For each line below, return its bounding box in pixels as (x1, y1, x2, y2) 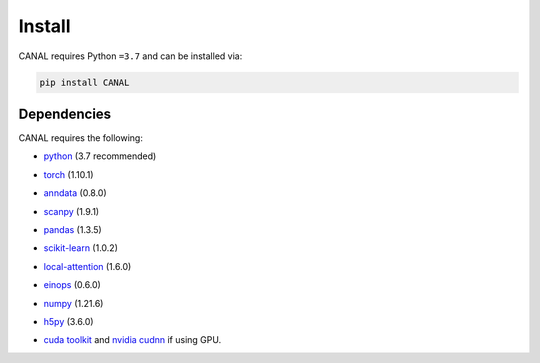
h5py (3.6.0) (43, 315, 94, 327)
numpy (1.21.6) (43, 297, 104, 309)
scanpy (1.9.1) (43, 205, 100, 217)
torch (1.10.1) (43, 168, 94, 180)
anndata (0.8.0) (43, 187, 107, 199)
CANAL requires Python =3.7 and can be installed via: (18, 50, 243, 62)
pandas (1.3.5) (43, 223, 102, 235)
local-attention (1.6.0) (43, 260, 132, 272)
